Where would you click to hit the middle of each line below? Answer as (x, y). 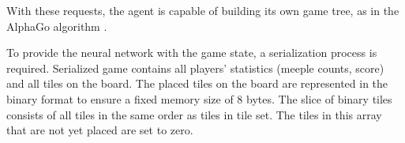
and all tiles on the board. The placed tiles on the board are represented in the (197, 83)
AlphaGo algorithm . (57, 26)
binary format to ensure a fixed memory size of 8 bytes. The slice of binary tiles (199, 98)
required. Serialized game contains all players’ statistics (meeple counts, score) (195, 68)
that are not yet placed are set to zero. (100, 130)
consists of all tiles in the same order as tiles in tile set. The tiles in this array (194, 114)
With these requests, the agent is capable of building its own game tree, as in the (203, 10)
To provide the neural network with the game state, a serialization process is (192, 53)
